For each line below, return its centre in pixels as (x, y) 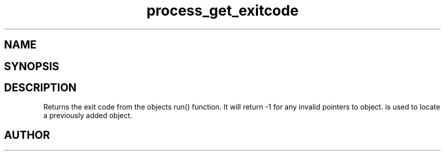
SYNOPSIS (32, 66)
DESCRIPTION (40, 88)
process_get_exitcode (222, 11)
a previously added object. (88, 116)
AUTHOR (27, 135)
